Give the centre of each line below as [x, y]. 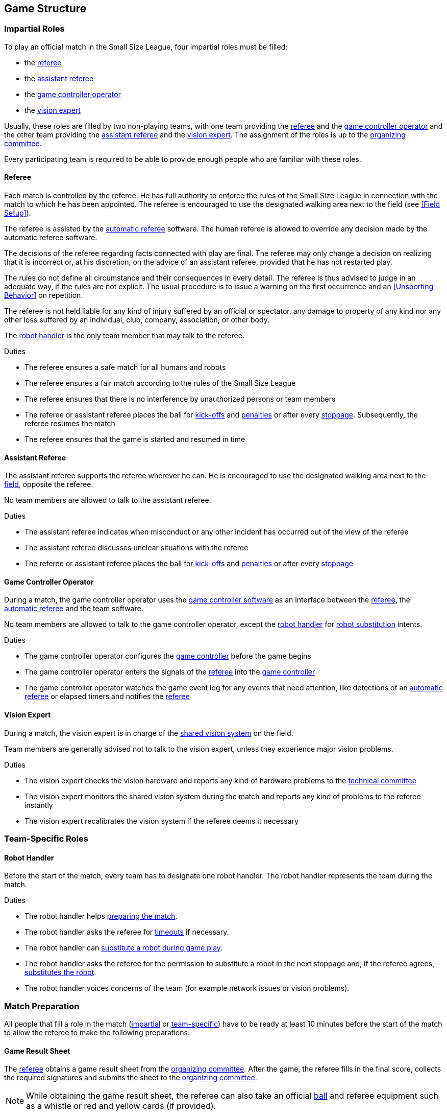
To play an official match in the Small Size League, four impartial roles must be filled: [146, 47]
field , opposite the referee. [49, 484]
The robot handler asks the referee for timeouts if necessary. [127, 932]
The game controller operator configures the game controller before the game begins [168, 656]
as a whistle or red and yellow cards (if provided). [121, 1106]
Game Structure [45, 8]
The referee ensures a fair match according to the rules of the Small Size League [160, 383]
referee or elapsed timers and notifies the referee [107, 697]
